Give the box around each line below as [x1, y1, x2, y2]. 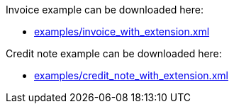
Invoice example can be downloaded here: [6, 4, 204, 16]
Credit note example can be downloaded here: [6, 47, 222, 59]
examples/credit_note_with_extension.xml [34, 69, 228, 81]
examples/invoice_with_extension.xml [34, 25, 210, 38]
